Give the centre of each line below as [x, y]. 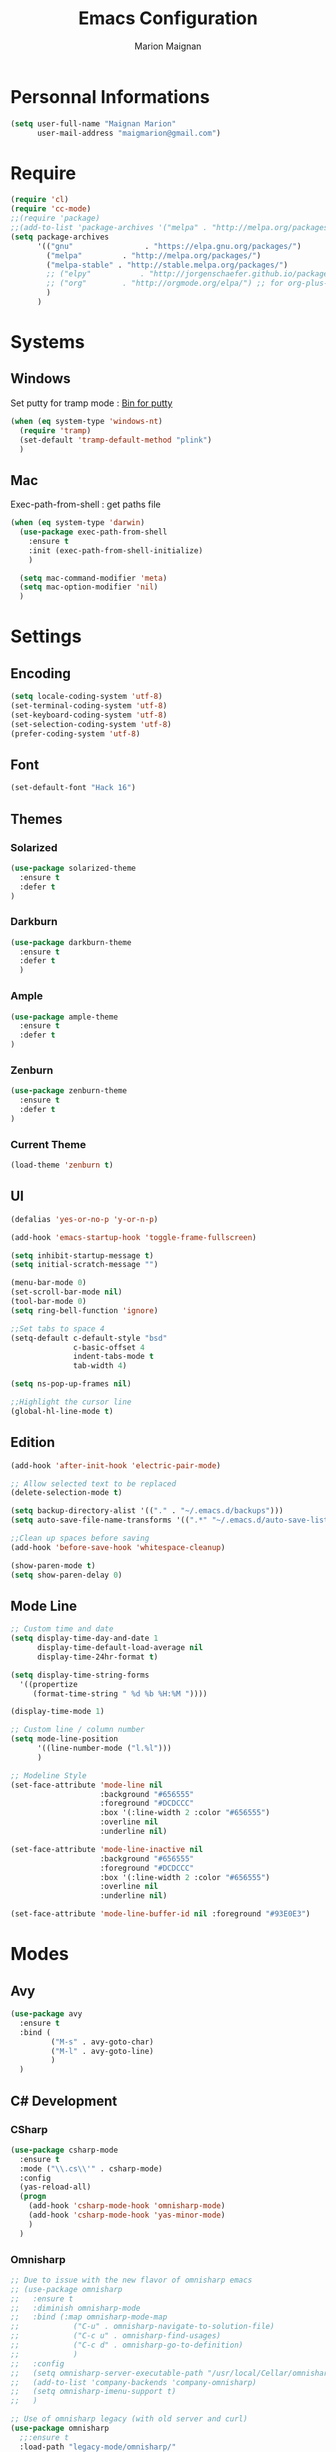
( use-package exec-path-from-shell [93, 532]
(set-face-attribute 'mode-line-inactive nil [106, 1849]
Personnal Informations [110, 96]
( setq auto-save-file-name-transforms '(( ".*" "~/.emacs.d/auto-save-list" [171, 1520]
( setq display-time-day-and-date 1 [84, 1638]
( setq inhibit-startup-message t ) [82, 1255]
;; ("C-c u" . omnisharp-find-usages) [116, 2336]
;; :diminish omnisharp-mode [75, 2308]
